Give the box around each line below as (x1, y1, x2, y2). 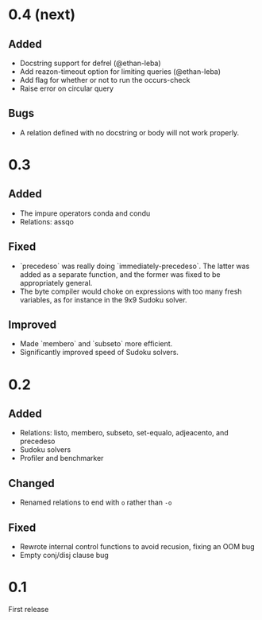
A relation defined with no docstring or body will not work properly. (19, 127, 240, 137)
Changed (8, 476, 55, 490)
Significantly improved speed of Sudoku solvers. (19, 348, 179, 357)
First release (8, 605, 49, 614)
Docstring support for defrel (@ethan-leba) (19, 58, 161, 68)
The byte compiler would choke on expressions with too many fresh (19, 287, 242, 296)
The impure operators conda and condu (19, 209, 151, 218)
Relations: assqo (19, 216, 74, 226)
